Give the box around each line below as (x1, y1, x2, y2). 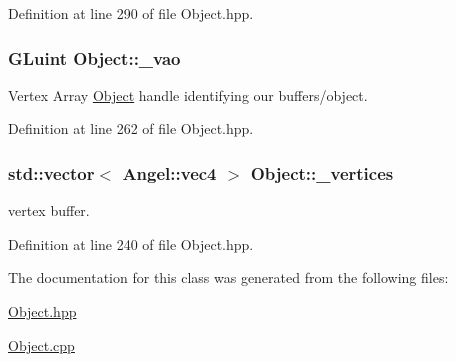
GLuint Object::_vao (8, 45, 181, 70)
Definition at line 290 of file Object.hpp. (8, 3, 254, 23)
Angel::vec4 (122, 160, 217, 185)
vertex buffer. (8, 200, 90, 221)
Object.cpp (8, 334, 75, 355)
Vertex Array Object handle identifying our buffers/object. (8, 84, 368, 105)
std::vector (8, 160, 95, 185)
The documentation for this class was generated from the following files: (8, 267, 449, 288)
